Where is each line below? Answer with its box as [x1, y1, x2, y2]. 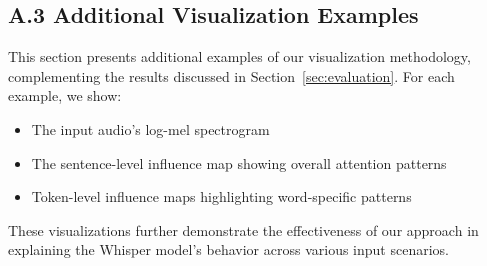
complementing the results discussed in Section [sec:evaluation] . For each [8, 65, 455, 86]
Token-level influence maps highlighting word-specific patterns [31, 186, 412, 207]
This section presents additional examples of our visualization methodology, [8, 46, 471, 67]
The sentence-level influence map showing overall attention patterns [31, 152, 447, 173]
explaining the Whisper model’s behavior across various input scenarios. [8, 239, 449, 260]
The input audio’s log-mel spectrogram [31, 118, 270, 139]
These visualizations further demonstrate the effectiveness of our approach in [8, 219, 479, 240]
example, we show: [8, 85, 122, 106]
